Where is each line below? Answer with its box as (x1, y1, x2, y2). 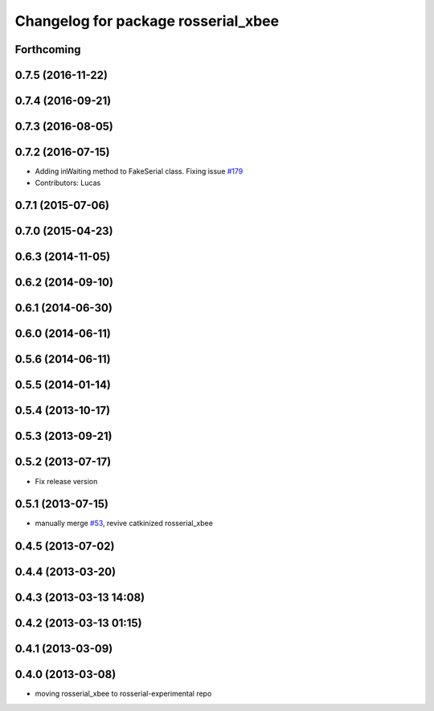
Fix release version (35, 476, 98, 486)
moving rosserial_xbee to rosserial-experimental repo (35, 688, 212, 699)
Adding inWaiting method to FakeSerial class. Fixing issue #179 (35, 166, 244, 176)
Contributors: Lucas (35, 178, 101, 187)
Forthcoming (14, 43, 81, 56)
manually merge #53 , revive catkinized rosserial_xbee (35, 519, 213, 528)
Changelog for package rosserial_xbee (14, 12, 280, 30)
